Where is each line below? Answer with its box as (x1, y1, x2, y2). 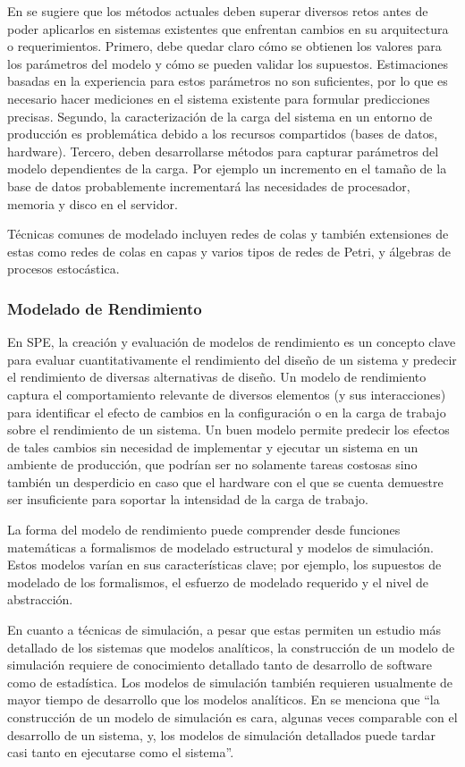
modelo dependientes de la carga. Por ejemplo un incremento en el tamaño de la (7, 159, 447, 178)
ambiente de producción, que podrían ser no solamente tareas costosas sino (7, 455, 418, 474)
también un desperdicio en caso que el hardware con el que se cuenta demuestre (7, 472, 444, 491)
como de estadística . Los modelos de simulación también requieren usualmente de (7, 672, 453, 691)
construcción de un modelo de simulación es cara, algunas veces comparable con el (7, 708, 458, 726)
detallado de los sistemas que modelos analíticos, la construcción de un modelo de (7, 637, 455, 656)
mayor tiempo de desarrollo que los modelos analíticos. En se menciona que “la (7, 690, 440, 709)
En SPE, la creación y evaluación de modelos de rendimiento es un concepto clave (7, 333, 456, 351)
